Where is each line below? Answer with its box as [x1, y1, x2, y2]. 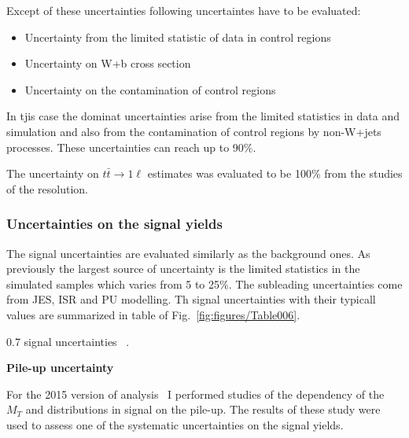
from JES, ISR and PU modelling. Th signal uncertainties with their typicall [6, 291, 376, 307]
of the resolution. [6, 180, 88, 197]
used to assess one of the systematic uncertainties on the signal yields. [6, 416, 344, 432]
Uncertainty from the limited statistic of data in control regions [24, 28, 331, 45]
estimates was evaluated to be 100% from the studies [147, 165, 403, 182]
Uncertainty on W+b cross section [24, 55, 191, 72]
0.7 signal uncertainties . [6, 333, 130, 349]
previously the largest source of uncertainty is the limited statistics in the [6, 260, 360, 277]
